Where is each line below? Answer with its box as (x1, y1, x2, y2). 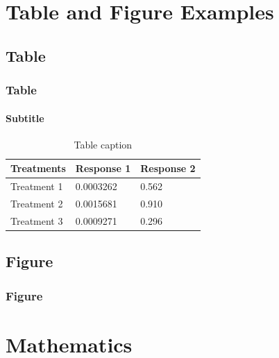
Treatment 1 (10, 179, 63, 194)
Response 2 (140, 161, 196, 176)
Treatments (10, 161, 66, 176)
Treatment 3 (10, 213, 63, 228)
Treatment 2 (10, 196, 63, 211)
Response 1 (75, 161, 131, 176)
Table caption (74, 137, 133, 151)
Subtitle (6, 110, 44, 125)
